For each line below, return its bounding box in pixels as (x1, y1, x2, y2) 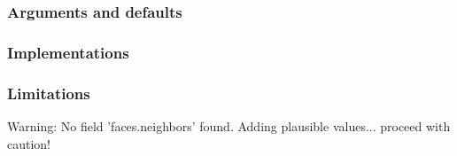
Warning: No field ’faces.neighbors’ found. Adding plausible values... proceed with (7, 116, 451, 135)
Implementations (7, 41, 129, 63)
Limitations (7, 82, 90, 104)
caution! (7, 134, 51, 152)
